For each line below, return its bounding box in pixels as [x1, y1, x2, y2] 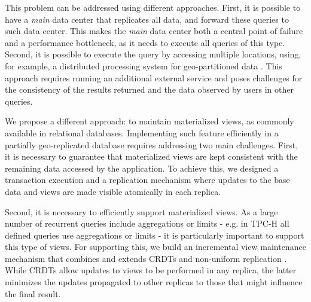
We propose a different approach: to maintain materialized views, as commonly [5, 115, 294, 127]
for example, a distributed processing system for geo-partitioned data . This [5, 59, 282, 72]
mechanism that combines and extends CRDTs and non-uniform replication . [5, 252, 287, 264]
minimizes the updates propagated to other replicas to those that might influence [5, 276, 303, 288]
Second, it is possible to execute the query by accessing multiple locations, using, [5, 48, 301, 60]
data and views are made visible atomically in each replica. [5, 185, 221, 197]
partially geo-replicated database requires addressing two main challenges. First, [5, 138, 298, 151]
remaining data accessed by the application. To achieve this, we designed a [5, 161, 279, 174]
